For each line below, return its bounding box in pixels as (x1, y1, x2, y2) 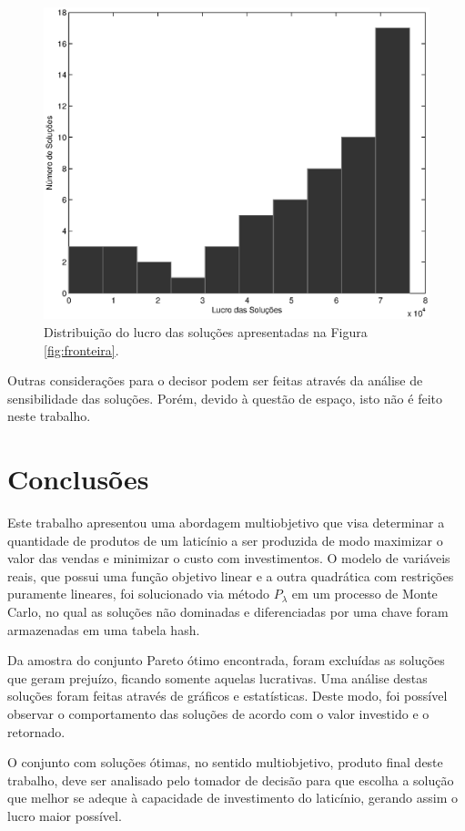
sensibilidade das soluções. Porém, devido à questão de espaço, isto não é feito (7, 388, 442, 407)
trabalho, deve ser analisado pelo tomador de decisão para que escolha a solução (7, 770, 454, 789)
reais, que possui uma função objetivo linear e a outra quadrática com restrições (7, 566, 454, 585)
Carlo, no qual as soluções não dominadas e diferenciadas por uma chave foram (7, 602, 449, 621)
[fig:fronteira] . (44, 340, 119, 359)
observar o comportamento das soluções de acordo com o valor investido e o (7, 704, 430, 723)
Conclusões (7, 460, 149, 498)
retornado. (7, 722, 66, 741)
